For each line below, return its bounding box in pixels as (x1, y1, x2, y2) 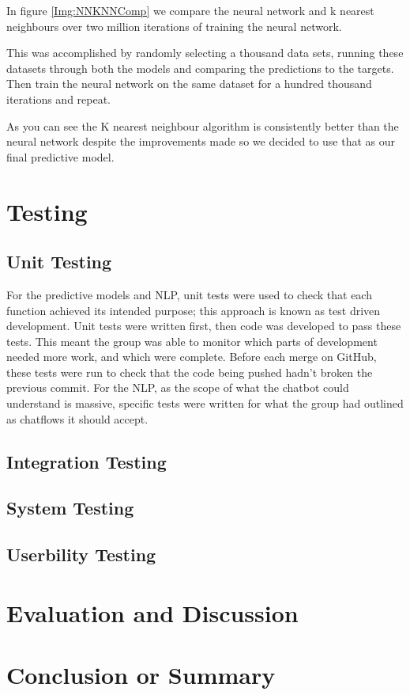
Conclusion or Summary (6, 659, 276, 691)
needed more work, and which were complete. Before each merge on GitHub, (6, 348, 377, 365)
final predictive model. (6, 148, 115, 165)
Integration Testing (6, 449, 167, 473)
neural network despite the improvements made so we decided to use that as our (6, 133, 396, 150)
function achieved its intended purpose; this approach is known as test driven (6, 302, 381, 318)
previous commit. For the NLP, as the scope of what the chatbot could (6, 379, 349, 396)
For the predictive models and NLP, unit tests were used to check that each (6, 286, 372, 302)
